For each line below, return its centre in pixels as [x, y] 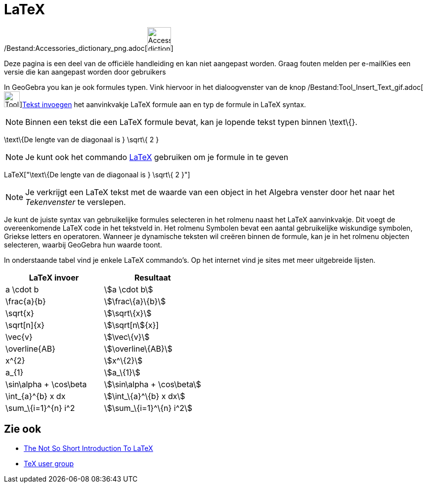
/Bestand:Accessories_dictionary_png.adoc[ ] [89, 48]
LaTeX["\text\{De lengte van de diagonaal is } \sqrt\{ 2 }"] [97, 174]
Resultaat [152, 277]
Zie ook [23, 429]
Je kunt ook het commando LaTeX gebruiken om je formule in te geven [157, 157]
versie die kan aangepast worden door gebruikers [85, 72]
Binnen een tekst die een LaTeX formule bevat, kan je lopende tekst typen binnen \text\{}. [192, 122]
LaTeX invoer [54, 277]
